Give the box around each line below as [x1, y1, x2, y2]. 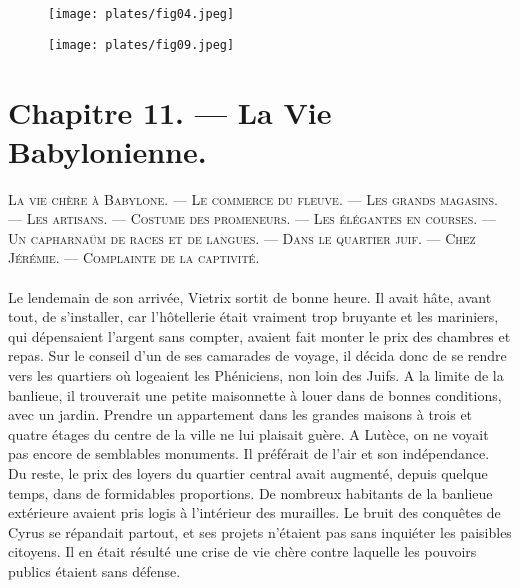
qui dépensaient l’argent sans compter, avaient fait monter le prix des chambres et [8, 325, 511, 346]
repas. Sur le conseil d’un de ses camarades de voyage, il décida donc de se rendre [8, 345, 507, 366]
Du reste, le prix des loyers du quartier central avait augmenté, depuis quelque [8, 462, 488, 483]
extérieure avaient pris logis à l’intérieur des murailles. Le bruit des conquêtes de [8, 502, 501, 523]
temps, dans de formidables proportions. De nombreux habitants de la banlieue [8, 482, 493, 503]
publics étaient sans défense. [8, 560, 181, 581]
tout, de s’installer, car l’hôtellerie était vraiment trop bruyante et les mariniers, [8, 306, 499, 327]
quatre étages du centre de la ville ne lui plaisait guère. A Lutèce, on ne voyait [8, 423, 489, 444]
